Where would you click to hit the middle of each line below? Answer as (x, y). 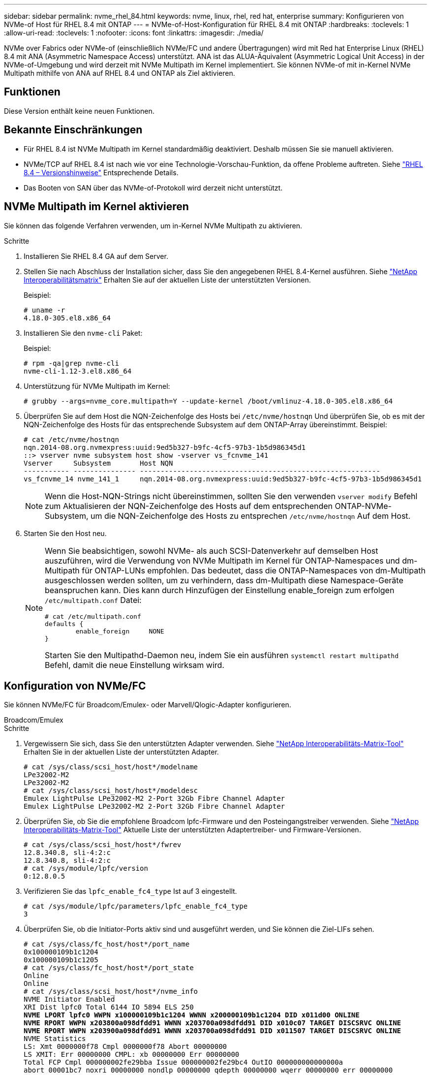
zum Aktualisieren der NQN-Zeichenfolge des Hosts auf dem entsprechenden (189, 506)
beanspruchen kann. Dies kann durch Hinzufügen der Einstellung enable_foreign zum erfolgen (220, 590)
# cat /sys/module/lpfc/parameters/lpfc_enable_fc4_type (136, 906)
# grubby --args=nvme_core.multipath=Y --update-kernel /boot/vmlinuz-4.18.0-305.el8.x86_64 (208, 401)
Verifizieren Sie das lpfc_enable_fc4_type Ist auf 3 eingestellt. (130, 891)
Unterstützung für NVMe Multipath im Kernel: (97, 386)
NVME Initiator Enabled (69, 999)
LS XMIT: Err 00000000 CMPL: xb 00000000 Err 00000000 (132, 1055)
